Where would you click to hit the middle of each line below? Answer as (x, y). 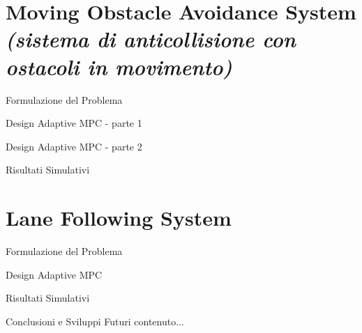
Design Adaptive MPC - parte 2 (74, 146)
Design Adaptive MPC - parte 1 (74, 123)
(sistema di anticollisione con (151, 39)
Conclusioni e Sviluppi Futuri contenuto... (95, 321)
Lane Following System (119, 218)
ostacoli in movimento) (119, 66)
